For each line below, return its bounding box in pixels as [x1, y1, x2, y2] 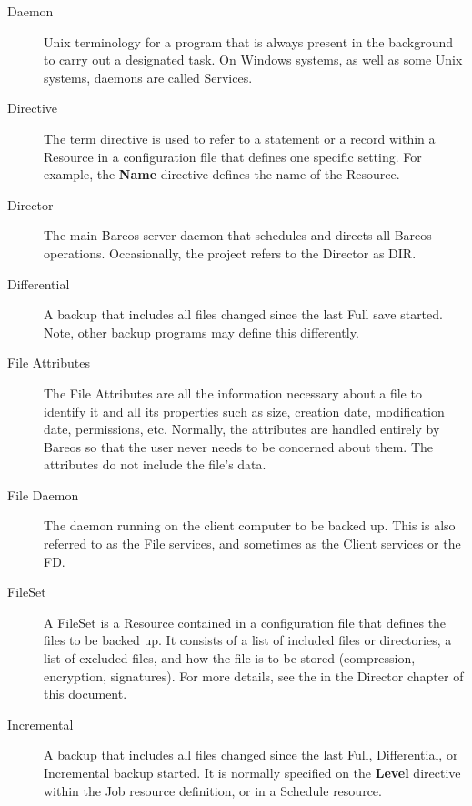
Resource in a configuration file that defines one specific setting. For [44, 146, 422, 166]
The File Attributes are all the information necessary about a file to [44, 383, 422, 402]
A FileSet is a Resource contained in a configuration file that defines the [44, 612, 447, 631]
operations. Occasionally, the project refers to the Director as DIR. [44, 243, 417, 262]
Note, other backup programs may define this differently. [44, 322, 359, 341]
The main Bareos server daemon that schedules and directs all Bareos [44, 226, 432, 245]
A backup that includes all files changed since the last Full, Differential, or [44, 745, 458, 764]
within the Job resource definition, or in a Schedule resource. [44, 781, 382, 800]
